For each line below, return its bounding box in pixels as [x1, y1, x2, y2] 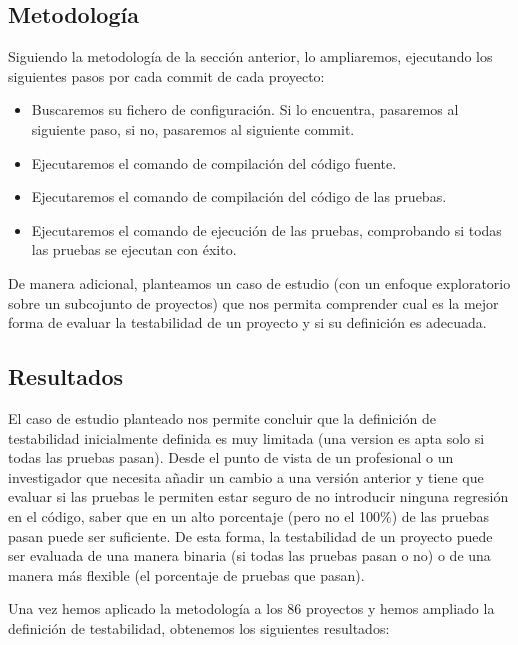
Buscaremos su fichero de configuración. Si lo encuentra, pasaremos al [31, 99, 459, 120]
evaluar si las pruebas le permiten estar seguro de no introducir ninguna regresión [8, 486, 509, 507]
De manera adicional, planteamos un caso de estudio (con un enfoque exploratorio [8, 272, 511, 293]
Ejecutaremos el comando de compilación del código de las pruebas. [31, 186, 447, 207]
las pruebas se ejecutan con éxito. [31, 239, 237, 260]
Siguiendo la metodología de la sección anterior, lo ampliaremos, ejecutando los [8, 46, 493, 67]
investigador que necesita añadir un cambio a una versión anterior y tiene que [8, 466, 484, 487]
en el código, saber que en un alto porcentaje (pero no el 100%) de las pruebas [8, 505, 490, 526]
